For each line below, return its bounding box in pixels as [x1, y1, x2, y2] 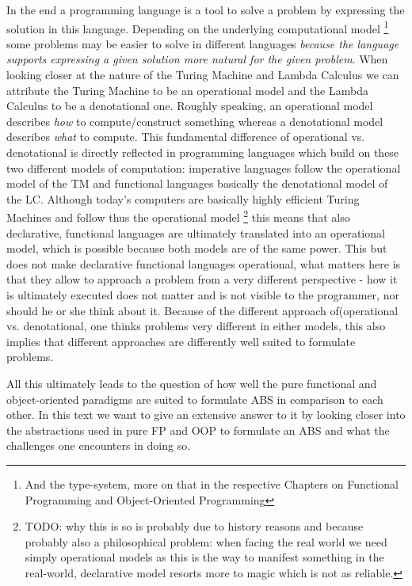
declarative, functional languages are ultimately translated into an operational [6, 224, 385, 241]
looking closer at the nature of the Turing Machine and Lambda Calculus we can [6, 67, 399, 83]
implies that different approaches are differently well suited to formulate [6, 333, 356, 349]
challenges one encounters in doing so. [6, 437, 191, 454]
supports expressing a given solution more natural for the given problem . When [6, 51, 388, 67]
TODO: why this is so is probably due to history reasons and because [25, 518, 364, 535]
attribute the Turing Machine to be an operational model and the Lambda [6, 82, 368, 98]
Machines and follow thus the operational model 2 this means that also [6, 207, 350, 226]
